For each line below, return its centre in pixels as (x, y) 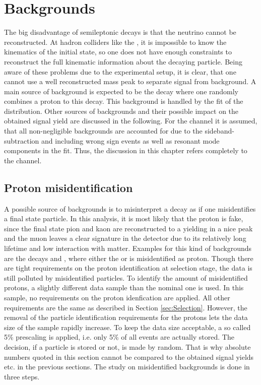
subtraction (22, 140)
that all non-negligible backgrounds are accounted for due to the (103, 131)
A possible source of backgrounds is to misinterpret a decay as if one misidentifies (130, 208)
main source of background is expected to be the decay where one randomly (121, 91)
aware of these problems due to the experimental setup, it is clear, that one (120, 71)
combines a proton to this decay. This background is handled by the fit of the (124, 101)
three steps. (22, 376)
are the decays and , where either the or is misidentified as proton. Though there (129, 258)
